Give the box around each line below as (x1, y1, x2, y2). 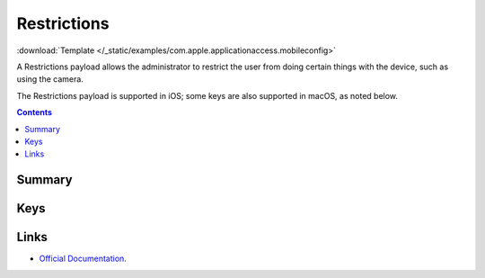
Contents (16, 107, 53, 118)
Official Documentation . (39, 253, 128, 265)
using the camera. (16, 74, 84, 85)
